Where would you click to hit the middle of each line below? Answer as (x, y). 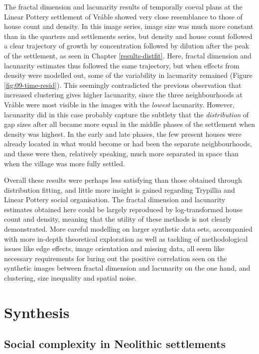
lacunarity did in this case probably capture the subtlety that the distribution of (127, 114)
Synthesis (37, 312)
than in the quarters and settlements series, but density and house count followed (128, 36)
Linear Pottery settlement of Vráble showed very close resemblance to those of (123, 16)
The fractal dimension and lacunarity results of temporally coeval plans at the (123, 6)
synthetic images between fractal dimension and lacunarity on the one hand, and (127, 268)
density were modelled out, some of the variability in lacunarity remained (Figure (128, 75)
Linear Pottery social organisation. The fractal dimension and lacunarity (115, 199)
